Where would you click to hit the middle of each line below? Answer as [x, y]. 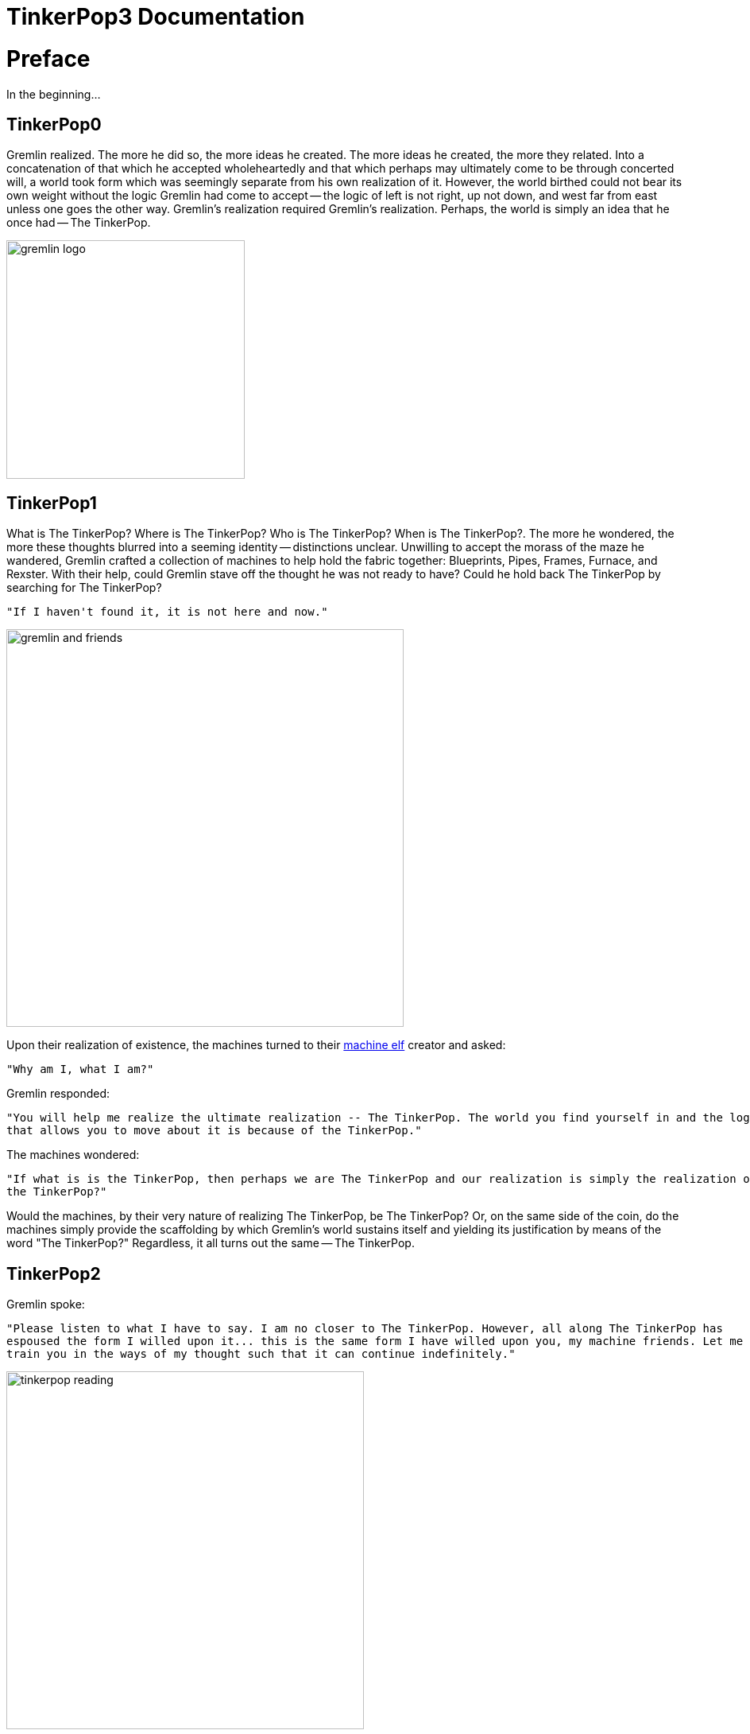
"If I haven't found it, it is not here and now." [167, 612]
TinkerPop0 [54, 124]
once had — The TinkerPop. [79, 223]
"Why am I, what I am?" [80, 1069]
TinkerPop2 [54, 1273]
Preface [48, 58]
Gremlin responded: [58, 1094]
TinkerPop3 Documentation [156, 17]
